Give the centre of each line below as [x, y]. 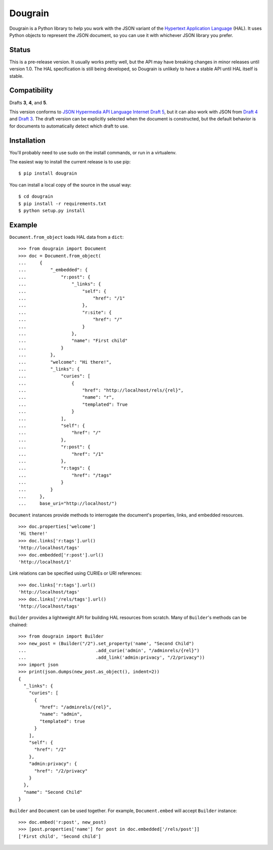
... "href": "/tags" [65, 475]
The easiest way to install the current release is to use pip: [70, 162]
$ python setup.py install [52, 210]
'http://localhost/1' [45, 562]
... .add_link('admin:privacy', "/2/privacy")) [112, 657]
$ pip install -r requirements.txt [62, 203]
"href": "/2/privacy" [61, 771]
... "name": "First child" [73, 341]
